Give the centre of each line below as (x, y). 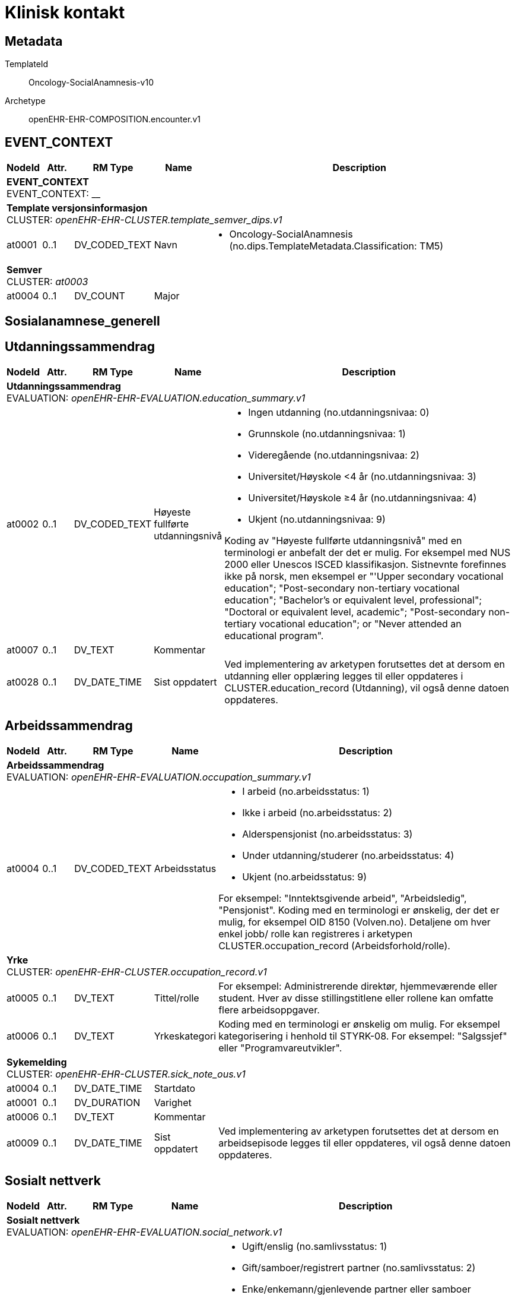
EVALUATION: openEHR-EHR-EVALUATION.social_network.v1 (144, 1232)
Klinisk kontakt (65, 12)
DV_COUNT (100, 296)
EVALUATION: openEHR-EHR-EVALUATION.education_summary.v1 (156, 398)
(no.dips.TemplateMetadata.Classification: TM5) (336, 246)
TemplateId (27, 64)
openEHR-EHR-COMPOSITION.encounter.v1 (115, 119)
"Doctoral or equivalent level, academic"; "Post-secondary (355, 612)
